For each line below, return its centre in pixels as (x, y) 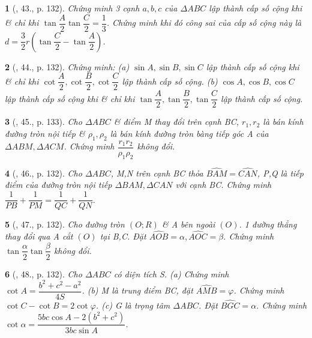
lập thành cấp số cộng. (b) (170, 81)
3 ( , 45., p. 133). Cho (43, 122)
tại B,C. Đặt (123, 236)
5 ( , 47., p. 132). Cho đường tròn (65, 224)
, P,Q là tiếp (280, 173)
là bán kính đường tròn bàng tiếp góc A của (189, 133)
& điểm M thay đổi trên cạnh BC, (176, 122)
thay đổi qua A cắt (39, 236)
